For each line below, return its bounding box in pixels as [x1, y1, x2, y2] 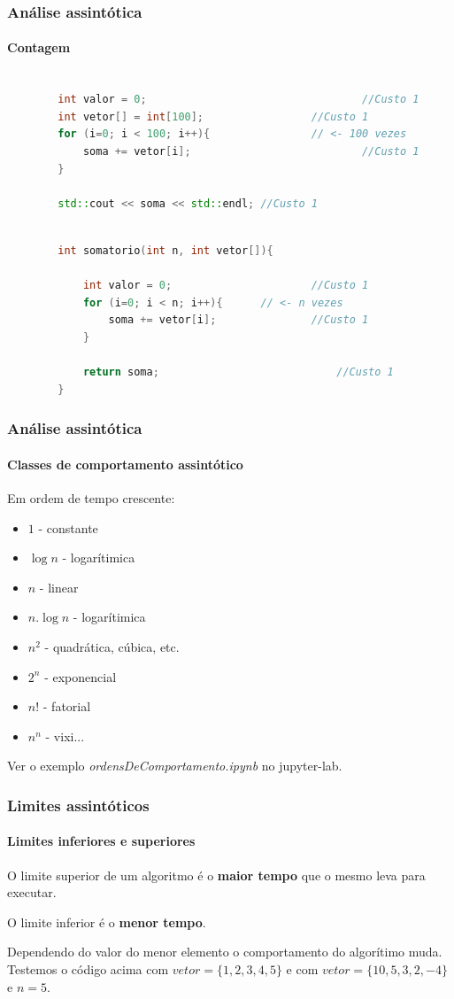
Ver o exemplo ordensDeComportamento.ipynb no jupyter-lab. [7, 756, 342, 775]
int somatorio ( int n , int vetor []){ [58, 244, 273, 257]
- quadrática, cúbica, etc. [44, 637, 180, 655]
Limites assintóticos [7, 794, 150, 816]
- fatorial [42, 697, 91, 716]
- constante [38, 518, 98, 537]
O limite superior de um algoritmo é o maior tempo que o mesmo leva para [7, 865, 426, 884]
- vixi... [45, 726, 85, 745]
